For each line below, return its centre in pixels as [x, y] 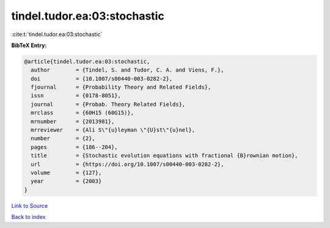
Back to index [28, 217]
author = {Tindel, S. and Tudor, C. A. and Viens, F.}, [127, 70]
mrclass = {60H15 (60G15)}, [82, 113]
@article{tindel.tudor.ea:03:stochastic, [87, 61]
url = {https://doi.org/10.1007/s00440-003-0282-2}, [127, 164]
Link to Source [30, 205]
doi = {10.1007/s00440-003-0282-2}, [102, 79]
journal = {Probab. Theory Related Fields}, [108, 104]
